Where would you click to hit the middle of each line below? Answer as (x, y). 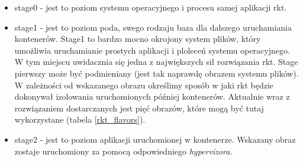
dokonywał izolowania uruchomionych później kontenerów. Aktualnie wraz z (152, 96)
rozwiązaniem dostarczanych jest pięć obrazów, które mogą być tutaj (139, 108)
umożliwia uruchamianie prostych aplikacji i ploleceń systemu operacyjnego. (152, 50)
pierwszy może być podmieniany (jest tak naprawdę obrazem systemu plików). (157, 73)
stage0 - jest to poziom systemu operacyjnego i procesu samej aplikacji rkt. (151, 7)
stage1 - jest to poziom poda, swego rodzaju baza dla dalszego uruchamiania (153, 27)
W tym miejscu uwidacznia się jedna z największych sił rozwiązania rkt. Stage (156, 62)
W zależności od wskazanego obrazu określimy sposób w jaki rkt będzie (144, 85)
